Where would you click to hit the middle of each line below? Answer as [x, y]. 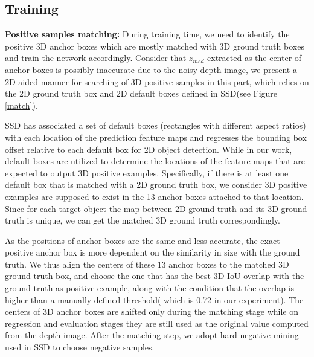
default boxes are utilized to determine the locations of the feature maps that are [155, 161]
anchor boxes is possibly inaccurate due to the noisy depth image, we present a [151, 69]
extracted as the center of [255, 58]
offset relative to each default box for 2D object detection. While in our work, [149, 149]
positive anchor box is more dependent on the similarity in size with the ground [152, 252]
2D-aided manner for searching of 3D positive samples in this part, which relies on [157, 81]
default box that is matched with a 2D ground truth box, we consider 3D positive [156, 185]
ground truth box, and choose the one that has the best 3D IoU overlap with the [155, 276]
